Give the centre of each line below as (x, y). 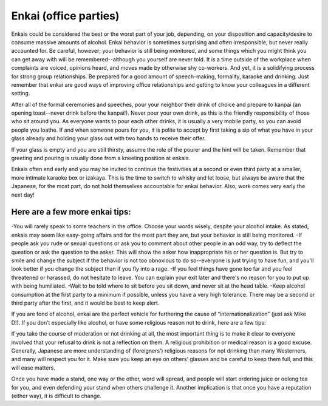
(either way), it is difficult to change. (56, 396)
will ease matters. (33, 368)
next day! (23, 195)
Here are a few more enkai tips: (71, 212)
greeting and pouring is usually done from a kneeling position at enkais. (101, 158)
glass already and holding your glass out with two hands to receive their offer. (108, 138)
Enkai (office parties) (65, 16)
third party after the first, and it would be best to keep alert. (85, 303)
